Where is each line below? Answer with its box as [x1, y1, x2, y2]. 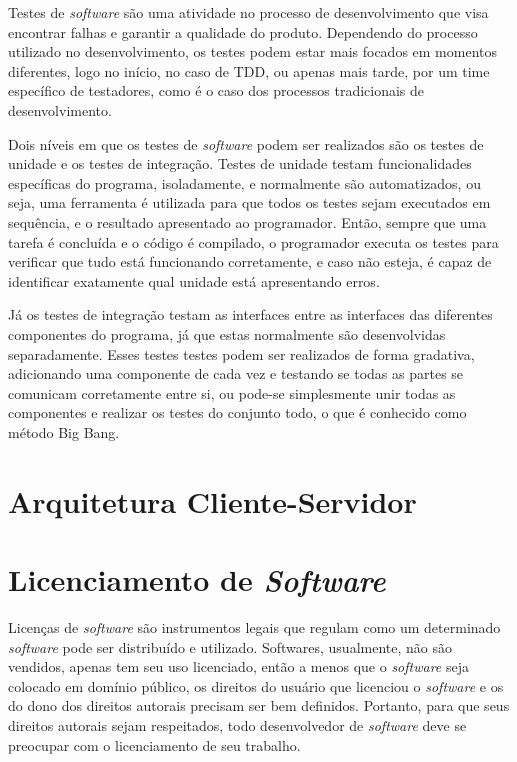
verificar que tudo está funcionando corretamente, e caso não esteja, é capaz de [8, 251, 492, 272]
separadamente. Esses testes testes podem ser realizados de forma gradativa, [8, 343, 475, 364]
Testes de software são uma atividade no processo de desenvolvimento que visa [8, 2, 489, 22]
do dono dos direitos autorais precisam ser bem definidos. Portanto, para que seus [8, 695, 510, 716]
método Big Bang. [8, 421, 120, 442]
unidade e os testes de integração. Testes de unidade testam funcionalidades [8, 153, 472, 174]
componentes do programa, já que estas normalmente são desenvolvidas [8, 323, 446, 344]
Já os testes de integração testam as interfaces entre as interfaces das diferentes [8, 304, 493, 325]
